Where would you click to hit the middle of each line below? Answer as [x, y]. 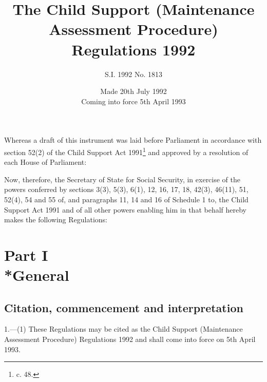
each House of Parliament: [45, 162]
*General [37, 275]
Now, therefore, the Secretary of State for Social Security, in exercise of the [122, 179]
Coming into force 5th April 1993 [133, 101]
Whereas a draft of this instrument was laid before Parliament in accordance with [133, 140]
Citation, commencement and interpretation [124, 307]
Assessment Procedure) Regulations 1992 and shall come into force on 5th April [130, 339]
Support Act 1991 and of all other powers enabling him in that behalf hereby [126, 209]
